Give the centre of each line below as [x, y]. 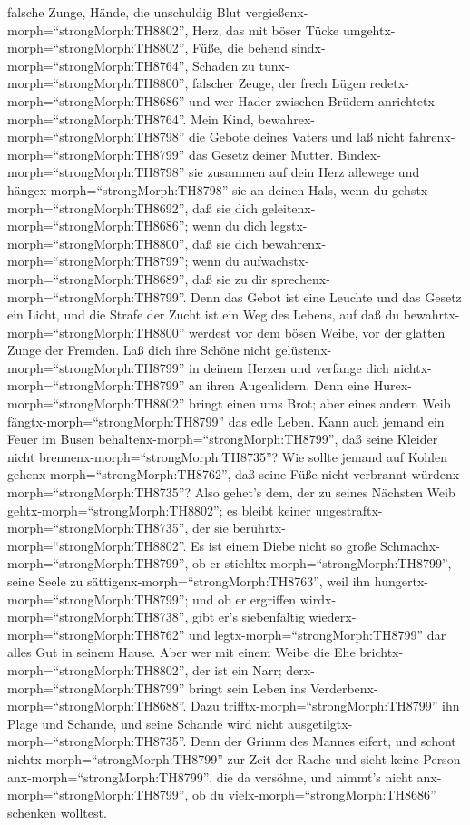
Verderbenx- [344, 687]
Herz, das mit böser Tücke [266, 29]
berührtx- [259, 528]
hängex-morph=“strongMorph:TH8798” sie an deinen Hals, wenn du [198, 189]
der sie [211, 528]
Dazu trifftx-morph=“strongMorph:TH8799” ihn [325, 706]
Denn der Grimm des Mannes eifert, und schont [323, 741]
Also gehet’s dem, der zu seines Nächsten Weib [325, 492]
